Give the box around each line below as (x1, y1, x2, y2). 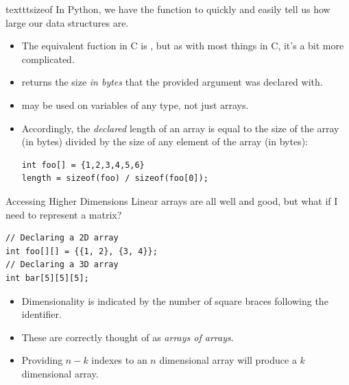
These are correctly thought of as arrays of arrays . (21, 330, 234, 344)
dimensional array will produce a (159, 353, 297, 367)
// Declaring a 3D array (5, 260, 119, 270)
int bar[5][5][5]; (5, 273, 89, 283)
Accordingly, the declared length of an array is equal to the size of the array (21, 121, 339, 135)
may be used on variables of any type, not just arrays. (21, 97, 249, 112)
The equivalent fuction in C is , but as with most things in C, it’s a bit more (21, 38, 344, 53)
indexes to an (91, 353, 147, 367)
